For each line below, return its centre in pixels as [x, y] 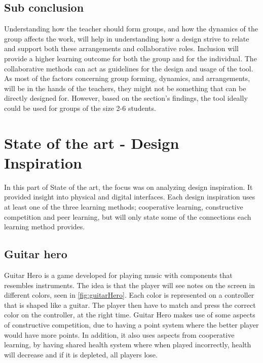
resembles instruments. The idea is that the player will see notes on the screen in [129, 285]
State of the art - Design [92, 143]
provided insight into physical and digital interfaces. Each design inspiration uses [130, 197]
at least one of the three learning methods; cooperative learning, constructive [124, 207]
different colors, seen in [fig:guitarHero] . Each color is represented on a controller [129, 295]
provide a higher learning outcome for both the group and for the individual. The [130, 58]
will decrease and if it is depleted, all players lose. [81, 354]
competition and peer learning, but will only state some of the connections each [128, 216]
